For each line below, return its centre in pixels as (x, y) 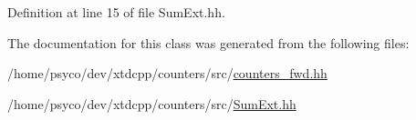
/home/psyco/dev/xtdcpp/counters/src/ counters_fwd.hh (167, 73)
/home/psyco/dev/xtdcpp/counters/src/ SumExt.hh (152, 103)
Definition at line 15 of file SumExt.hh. (116, 12)
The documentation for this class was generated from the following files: (208, 42)
